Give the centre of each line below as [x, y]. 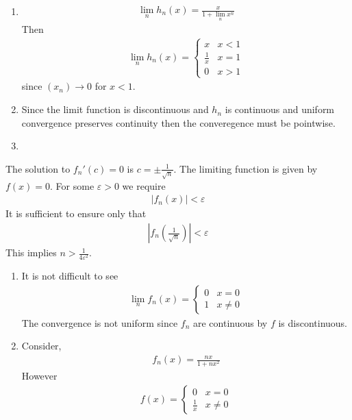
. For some [72, 185]
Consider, [41, 346]
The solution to [38, 168]
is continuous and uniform [280, 109]
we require [144, 185]
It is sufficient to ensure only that [76, 213]
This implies [31, 252]
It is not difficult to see [70, 276]
